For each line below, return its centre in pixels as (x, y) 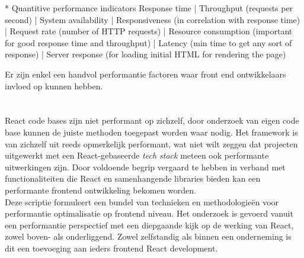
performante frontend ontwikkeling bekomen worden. (100, 190)
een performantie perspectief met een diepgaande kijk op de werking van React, (149, 225)
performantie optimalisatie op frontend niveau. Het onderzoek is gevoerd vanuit (149, 213)
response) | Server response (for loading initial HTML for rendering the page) (145, 54)
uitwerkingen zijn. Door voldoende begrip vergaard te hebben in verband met (145, 167)
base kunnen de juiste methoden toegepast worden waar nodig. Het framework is (151, 132)
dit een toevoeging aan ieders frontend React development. (111, 248)
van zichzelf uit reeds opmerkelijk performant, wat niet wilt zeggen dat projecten (151, 143)
